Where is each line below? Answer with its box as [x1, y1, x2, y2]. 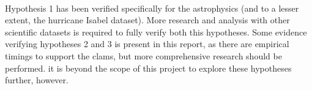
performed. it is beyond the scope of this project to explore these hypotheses [5, 61, 292, 74]
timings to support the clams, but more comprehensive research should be [5, 49, 282, 62]
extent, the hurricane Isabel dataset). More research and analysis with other [5, 13, 290, 26]
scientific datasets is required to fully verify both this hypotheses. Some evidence [5, 25, 307, 38]
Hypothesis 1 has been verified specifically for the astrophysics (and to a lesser [5, 1, 299, 14]
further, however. [5, 73, 69, 86]
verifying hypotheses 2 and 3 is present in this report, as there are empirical [5, 37, 289, 50]
